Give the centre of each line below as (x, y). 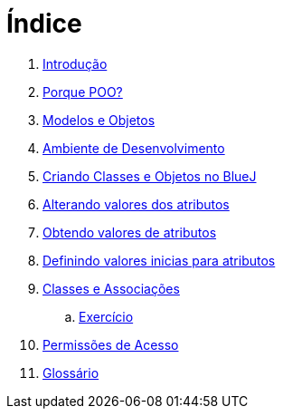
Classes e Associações (111, 288)
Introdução (75, 63)
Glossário (71, 372)
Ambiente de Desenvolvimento (134, 148)
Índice (44, 24)
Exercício (106, 316)
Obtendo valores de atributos (130, 232)
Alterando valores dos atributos (136, 204)
